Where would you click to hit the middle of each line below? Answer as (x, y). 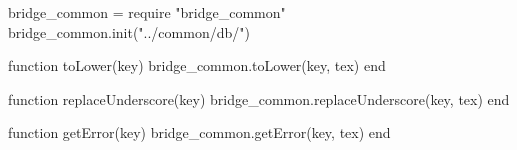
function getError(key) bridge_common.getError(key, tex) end (199, 132)
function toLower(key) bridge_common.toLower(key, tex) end (197, 65)
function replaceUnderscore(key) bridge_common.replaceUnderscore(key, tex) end (259, 98)
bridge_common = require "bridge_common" (147, 12)
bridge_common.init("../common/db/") (129, 31)
